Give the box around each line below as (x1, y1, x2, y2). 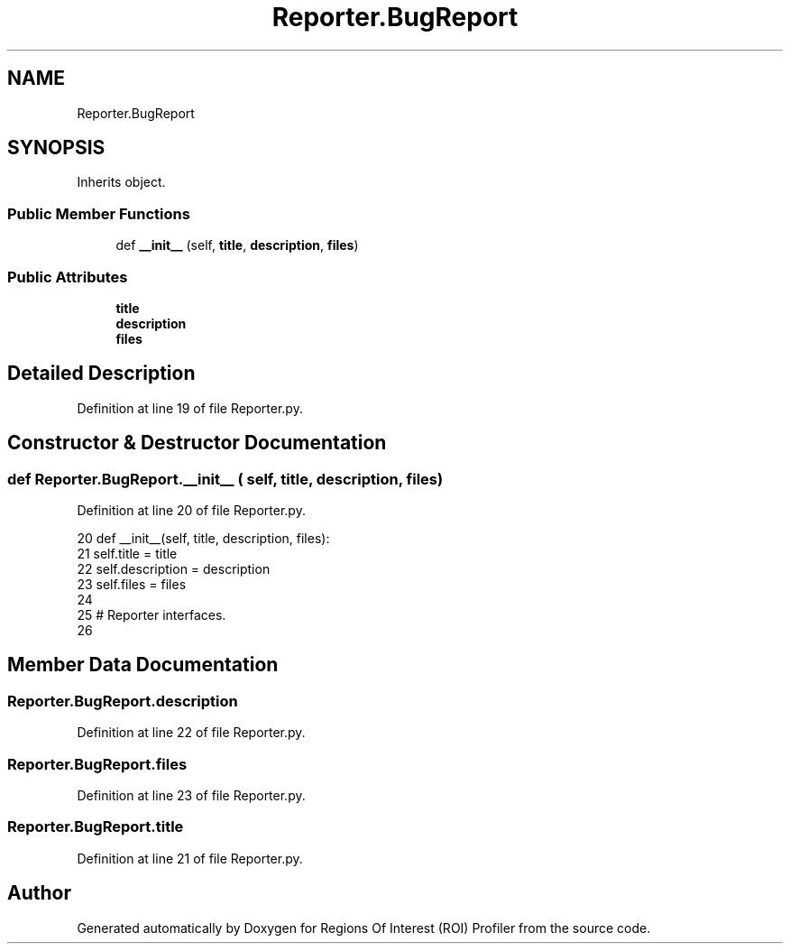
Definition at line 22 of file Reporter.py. (77, 725, 306, 741)
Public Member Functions (7, 204, 190, 223)
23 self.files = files (77, 577, 187, 592)
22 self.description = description (77, 561, 271, 577)
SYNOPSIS (7, 136, 106, 160)
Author (7, 882, 71, 905)
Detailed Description (7, 362, 196, 385)
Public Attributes (7, 267, 128, 286)
